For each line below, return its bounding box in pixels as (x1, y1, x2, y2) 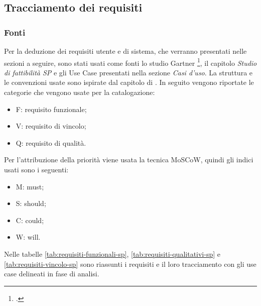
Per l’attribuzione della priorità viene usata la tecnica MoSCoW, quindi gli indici (4, 154, 253, 165)
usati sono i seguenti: (4, 164, 69, 174)
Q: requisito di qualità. (16, 137, 86, 148)
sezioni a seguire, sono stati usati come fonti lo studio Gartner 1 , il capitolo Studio (4, 56, 257, 68)
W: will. (16, 232, 41, 242)
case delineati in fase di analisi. (4, 268, 99, 279)
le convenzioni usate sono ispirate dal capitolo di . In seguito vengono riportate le (4, 77, 254, 87)
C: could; (16, 215, 44, 225)
